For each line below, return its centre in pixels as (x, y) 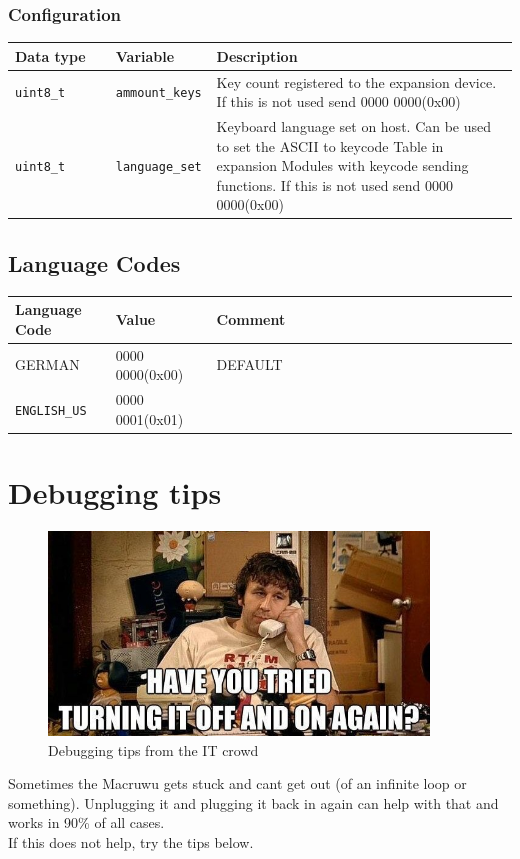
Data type (50, 55)
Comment (251, 318)
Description (257, 55)
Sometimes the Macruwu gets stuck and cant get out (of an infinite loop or (237, 783)
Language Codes (94, 262)
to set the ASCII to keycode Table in (330, 145)
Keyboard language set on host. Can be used (354, 126)
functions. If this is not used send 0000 (335, 184)
